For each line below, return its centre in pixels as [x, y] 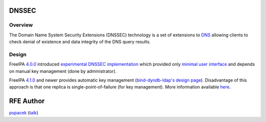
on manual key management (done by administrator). [63, 71]
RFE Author [27, 101]
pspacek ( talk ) [24, 113]
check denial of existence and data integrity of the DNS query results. [80, 42]
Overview [21, 25]
